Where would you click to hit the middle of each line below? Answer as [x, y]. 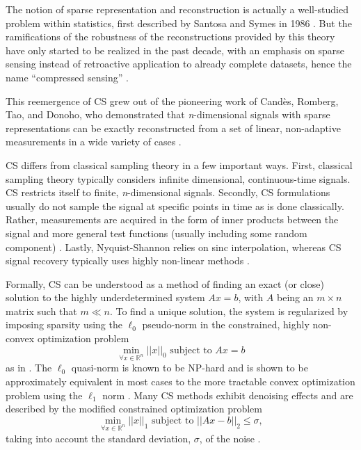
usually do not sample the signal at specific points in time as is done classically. [175, 206]
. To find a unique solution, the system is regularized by [229, 311]
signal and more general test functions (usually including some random [157, 233]
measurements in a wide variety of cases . [94, 142]
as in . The [29, 368]
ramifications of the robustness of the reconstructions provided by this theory [170, 37]
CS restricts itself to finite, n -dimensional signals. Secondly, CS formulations [168, 192]
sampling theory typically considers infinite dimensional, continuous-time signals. [178, 178]
